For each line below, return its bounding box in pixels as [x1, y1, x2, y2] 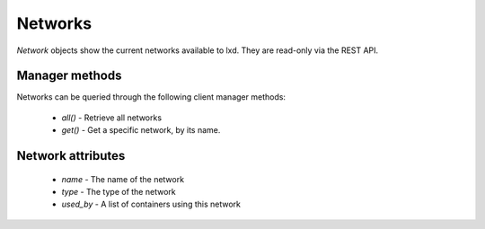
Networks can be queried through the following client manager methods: [16, 92, 287, 102]
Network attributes [16, 148, 126, 163]
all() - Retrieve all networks [61, 112, 162, 123]
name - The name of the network [61, 173, 184, 184]
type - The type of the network [61, 187, 176, 198]
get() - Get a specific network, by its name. [61, 125, 221, 136]
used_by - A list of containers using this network [61, 198, 242, 210]
